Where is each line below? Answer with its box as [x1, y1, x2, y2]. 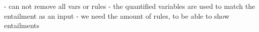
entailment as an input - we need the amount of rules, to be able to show [4, 10, 230, 21]
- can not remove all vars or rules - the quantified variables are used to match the [4, 1, 255, 11]
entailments [4, 20, 40, 31]
